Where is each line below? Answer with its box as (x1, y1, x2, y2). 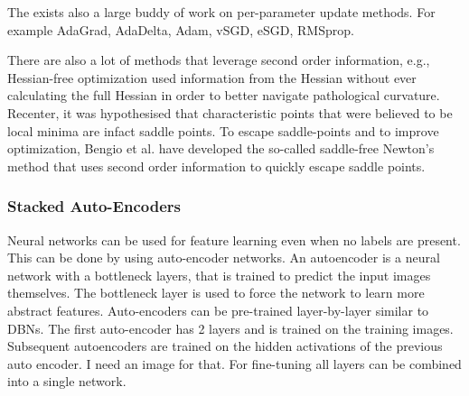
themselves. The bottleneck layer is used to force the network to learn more (7, 283, 425, 302)
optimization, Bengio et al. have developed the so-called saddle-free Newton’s (7, 139, 435, 158)
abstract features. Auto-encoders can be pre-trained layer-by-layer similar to (7, 300, 429, 319)
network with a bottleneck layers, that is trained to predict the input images (7, 265, 431, 284)
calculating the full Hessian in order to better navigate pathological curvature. (7, 86, 440, 105)
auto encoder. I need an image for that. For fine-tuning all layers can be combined (7, 354, 462, 373)
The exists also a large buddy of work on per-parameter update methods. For (7, 3, 436, 21)
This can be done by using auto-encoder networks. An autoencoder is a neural (7, 248, 440, 267)
